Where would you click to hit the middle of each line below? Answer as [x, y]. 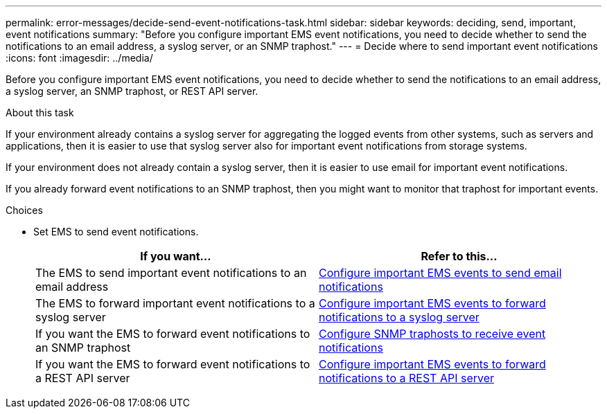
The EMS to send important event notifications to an [171, 273]
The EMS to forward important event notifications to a [175, 303]
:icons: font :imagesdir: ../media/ [79, 58]
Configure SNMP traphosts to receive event [432, 334]
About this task [40, 112]
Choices [24, 210]
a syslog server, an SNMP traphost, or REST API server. [132, 91]
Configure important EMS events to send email [440, 273]
